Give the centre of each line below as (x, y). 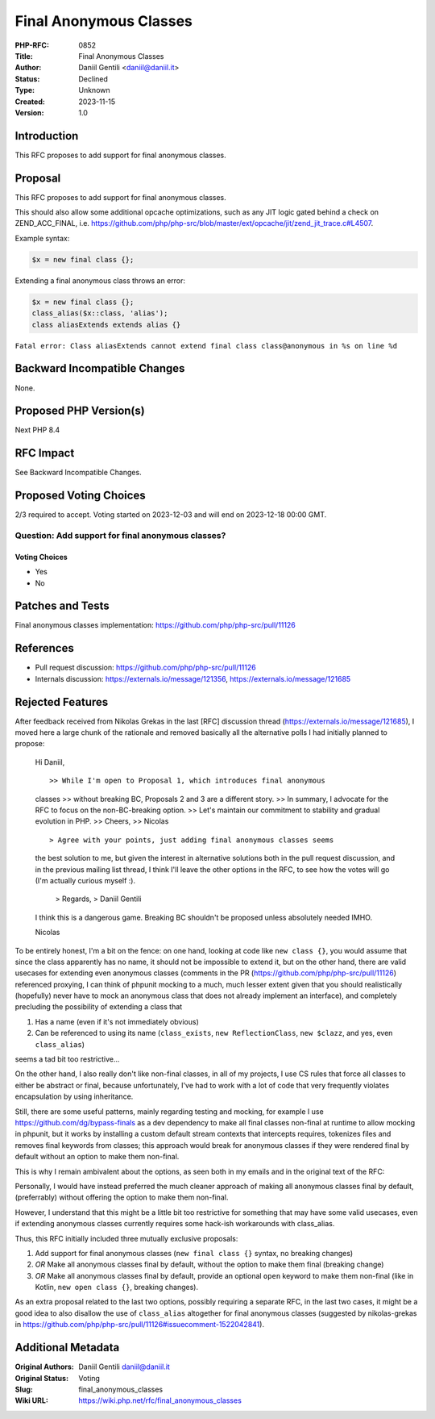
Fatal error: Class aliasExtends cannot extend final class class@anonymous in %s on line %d (206, 346)
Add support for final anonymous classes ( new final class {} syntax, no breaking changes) (194, 1253)
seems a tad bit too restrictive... (67, 1059)
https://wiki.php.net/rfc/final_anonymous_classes (160, 1400)
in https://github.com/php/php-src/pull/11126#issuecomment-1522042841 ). (140, 1325)
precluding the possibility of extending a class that (99, 1007)
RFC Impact (45, 453)
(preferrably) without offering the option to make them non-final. (122, 1197)
